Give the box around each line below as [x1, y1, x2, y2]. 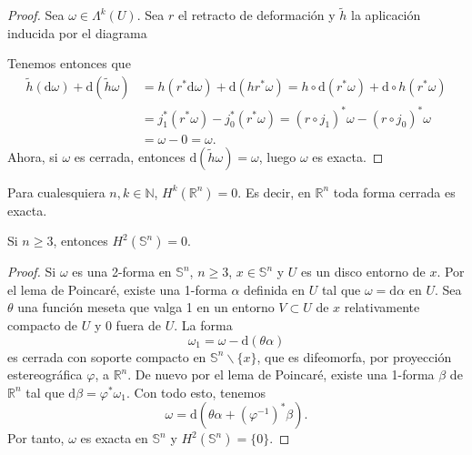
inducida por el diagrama [7, 23, 147, 42]
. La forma [174, 315, 233, 334]
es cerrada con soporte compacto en [7, 347, 206, 366]
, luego [258, 147, 296, 166]
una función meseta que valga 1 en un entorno [17, 298, 275, 317]
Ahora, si [7, 147, 58, 166]
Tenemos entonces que [7, 54, 131, 73]
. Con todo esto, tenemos [126, 382, 266, 401]
